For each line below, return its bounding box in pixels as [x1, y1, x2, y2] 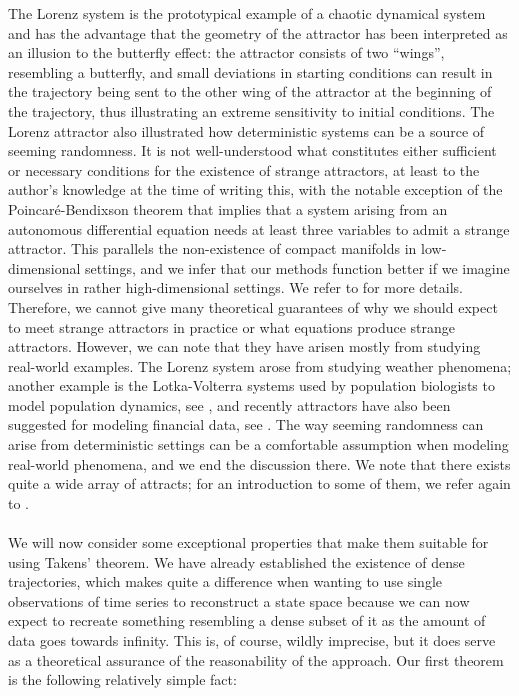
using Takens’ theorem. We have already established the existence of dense [8, 551, 465, 572]
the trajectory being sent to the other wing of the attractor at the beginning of [8, 81, 492, 102]
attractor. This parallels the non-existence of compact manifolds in [8, 238, 417, 259]
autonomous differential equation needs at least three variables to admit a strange [8, 218, 510, 239]
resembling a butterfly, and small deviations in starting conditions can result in [8, 61, 493, 82]
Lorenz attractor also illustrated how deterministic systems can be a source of [8, 120, 485, 141]
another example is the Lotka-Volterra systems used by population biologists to [8, 375, 495, 396]
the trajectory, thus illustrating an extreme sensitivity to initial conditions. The [8, 100, 495, 121]
